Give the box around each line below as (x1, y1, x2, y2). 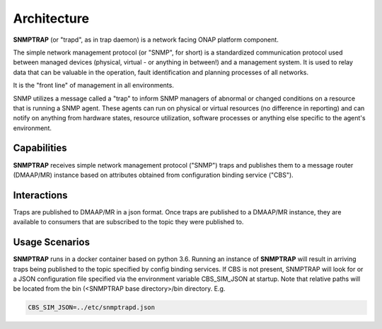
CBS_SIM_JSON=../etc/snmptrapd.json (28, 304, 156, 311)
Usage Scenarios (13, 236, 90, 248)
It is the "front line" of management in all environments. (13, 81, 175, 90)
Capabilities (13, 142, 67, 154)
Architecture (13, 11, 90, 26)
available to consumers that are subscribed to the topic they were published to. (13, 218, 244, 226)
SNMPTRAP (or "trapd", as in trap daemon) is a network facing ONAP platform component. (13, 35, 279, 44)
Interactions (13, 189, 68, 201)
